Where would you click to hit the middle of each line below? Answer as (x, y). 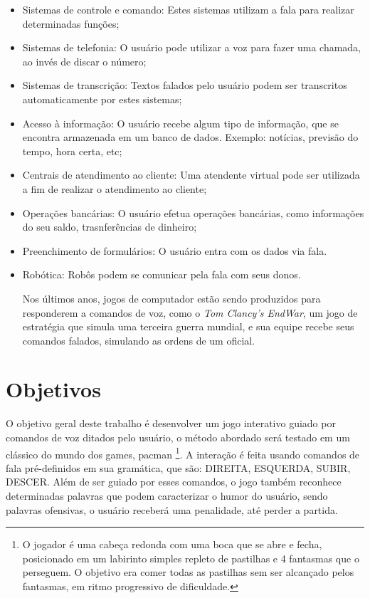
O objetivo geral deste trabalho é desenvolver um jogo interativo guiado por (171, 423)
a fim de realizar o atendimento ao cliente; (115, 188)
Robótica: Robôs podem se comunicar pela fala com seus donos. (162, 274)
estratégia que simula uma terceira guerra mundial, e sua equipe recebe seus (188, 326)
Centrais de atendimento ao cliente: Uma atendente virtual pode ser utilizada (191, 175)
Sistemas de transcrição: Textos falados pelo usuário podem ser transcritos (185, 85)
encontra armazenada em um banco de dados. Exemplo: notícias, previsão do (190, 137)
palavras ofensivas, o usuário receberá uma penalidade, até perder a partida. (172, 509)
